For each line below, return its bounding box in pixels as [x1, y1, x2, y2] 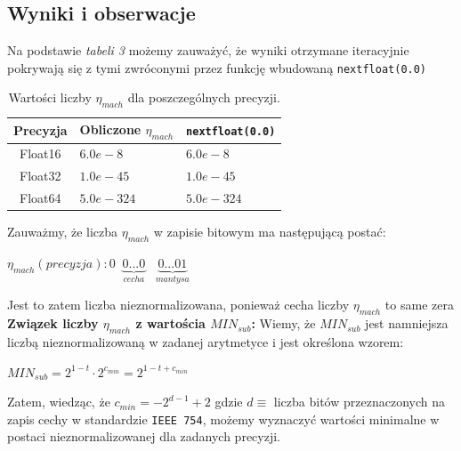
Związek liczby [7, 314, 99, 333]
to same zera [384, 295, 454, 314]
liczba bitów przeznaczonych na [273, 392, 445, 411]
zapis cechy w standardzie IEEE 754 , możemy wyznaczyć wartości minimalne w [7, 409, 440, 428]
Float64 [20, 188, 61, 206]
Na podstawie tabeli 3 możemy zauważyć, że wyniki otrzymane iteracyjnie [7, 41, 409, 60]
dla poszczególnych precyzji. [127, 88, 280, 107]
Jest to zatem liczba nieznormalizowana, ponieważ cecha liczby [7, 295, 350, 314]
